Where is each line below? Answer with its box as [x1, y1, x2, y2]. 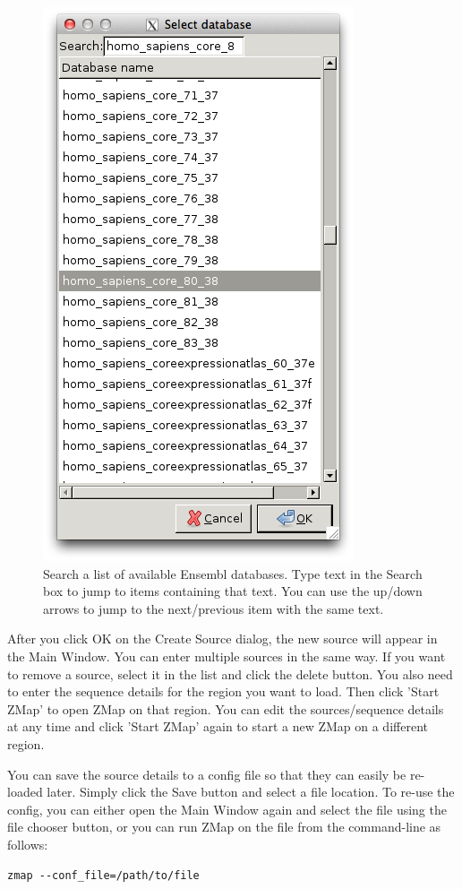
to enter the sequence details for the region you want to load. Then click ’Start [7, 682, 440, 701]
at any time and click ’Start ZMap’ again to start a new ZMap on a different [7, 717, 428, 736]
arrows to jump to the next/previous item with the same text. [43, 599, 384, 617]
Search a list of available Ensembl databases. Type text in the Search [43, 564, 423, 583]
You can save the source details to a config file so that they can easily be [7, 764, 406, 783]
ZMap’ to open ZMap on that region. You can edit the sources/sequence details [7, 699, 444, 718]
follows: [7, 834, 48, 853]
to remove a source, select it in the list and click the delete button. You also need [7, 664, 453, 683]
